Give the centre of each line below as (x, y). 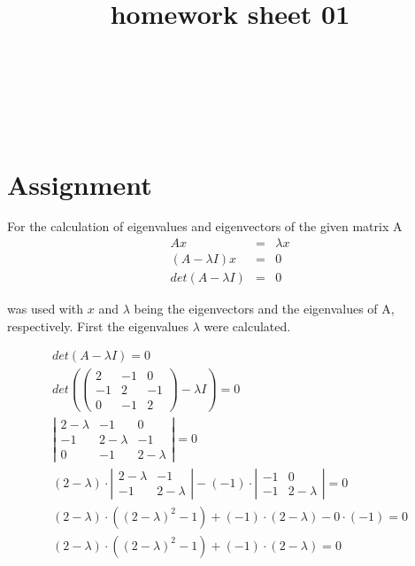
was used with (46, 309)
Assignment (80, 184)
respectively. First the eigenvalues (98, 326)
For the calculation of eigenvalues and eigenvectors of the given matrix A (205, 226)
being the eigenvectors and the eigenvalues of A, (264, 309)
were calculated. (247, 326)
